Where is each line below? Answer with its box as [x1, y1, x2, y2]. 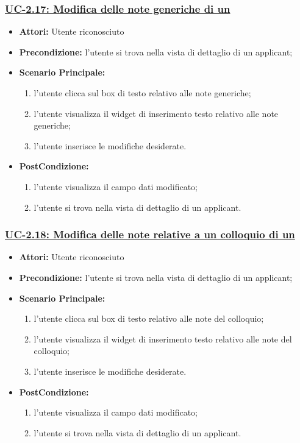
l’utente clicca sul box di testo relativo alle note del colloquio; [34, 312, 264, 325]
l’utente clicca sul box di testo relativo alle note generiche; [34, 87, 251, 99]
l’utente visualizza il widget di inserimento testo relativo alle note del [34, 332, 292, 345]
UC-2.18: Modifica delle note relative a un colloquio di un [5, 227, 295, 242]
